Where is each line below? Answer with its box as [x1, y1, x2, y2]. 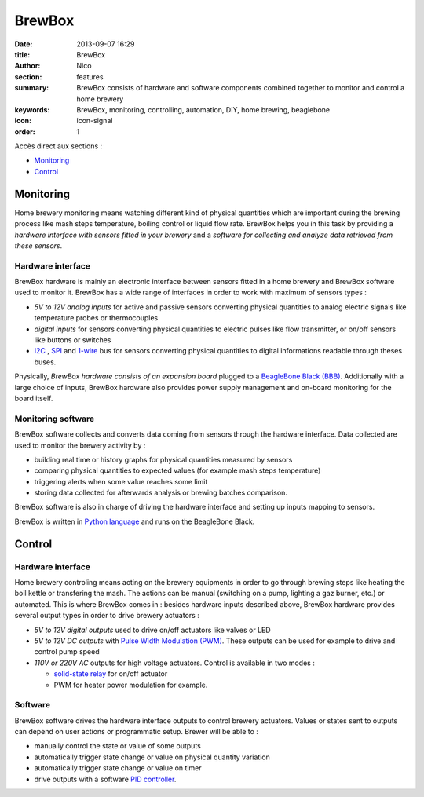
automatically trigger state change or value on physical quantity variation [34, 752, 271, 762]
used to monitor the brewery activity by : [14, 441, 146, 450]
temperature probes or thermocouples [34, 313, 159, 323]
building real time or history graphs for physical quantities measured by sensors [34, 455, 293, 464]
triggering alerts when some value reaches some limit [34, 477, 208, 486]
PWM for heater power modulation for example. [53, 680, 208, 689]
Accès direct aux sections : [14, 141, 103, 151]
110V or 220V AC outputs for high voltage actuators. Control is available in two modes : [34, 658, 316, 667]
